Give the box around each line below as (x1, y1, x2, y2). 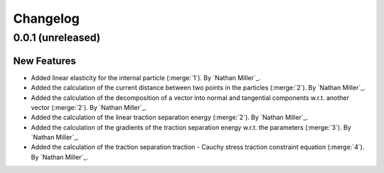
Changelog (13, 11, 80, 26)
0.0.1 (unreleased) (13, 31, 101, 44)
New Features (13, 55, 76, 67)
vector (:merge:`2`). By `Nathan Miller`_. (31, 103, 147, 111)
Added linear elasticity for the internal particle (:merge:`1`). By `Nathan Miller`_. (31, 73, 261, 82)
